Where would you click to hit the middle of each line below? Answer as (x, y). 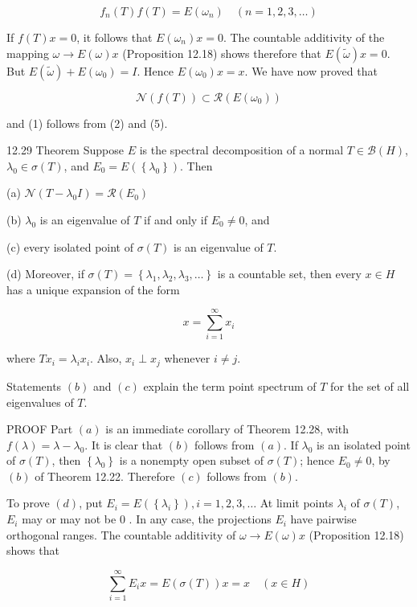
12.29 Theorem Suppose (65, 150)
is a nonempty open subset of (191, 460)
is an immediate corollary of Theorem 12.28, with (227, 429)
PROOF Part (40, 429)
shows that (33, 550)
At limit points (296, 503)
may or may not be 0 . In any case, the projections (147, 519)
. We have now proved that (311, 70)
